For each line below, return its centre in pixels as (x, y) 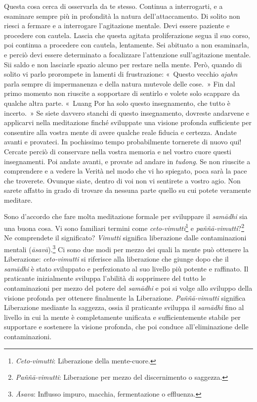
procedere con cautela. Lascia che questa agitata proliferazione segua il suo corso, (127, 35)
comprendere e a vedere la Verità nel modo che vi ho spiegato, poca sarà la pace (126, 171)
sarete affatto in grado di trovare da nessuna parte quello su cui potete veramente (128, 190)
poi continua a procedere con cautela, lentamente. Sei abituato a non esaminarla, (127, 45)
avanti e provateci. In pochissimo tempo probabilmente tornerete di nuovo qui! (123, 142)
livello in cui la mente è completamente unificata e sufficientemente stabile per (122, 317)
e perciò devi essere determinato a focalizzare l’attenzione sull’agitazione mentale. (128, 54)
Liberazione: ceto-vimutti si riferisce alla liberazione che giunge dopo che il (116, 259)
